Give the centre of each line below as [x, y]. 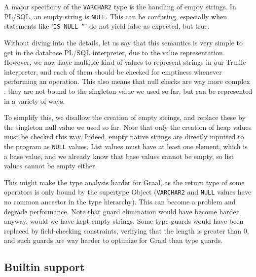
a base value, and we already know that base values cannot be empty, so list [119, 156]
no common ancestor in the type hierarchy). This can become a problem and [120, 201]
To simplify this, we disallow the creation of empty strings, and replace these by [125, 117]
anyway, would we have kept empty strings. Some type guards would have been [124, 221]
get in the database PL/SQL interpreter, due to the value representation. [114, 52]
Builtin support [44, 267]
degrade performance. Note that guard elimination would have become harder [122, 211]
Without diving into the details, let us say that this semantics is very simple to [124, 42]
